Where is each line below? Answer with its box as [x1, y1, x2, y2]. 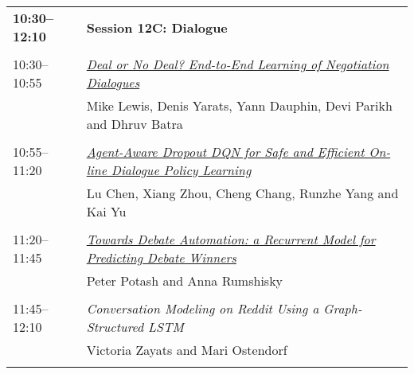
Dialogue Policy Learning [111, 161, 252, 179]
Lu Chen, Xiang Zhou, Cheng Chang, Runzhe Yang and [86, 184, 399, 202]
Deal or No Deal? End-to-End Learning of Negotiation [86, 55, 389, 73]
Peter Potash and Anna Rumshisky [86, 271, 283, 290]
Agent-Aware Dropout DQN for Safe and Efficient [86, 142, 365, 161]
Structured [86, 318, 144, 336]
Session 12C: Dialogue [86, 18, 228, 37]
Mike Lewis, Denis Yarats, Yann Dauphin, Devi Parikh [86, 96, 393, 115]
